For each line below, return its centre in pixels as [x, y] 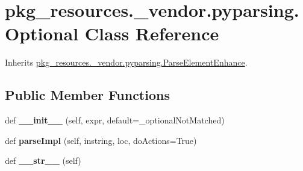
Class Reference [152, 33]
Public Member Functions [87, 95]
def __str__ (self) [43, 160]
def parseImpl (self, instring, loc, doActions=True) [101, 140]
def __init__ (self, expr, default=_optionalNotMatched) [115, 120]
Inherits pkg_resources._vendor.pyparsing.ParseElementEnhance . [126, 62]
